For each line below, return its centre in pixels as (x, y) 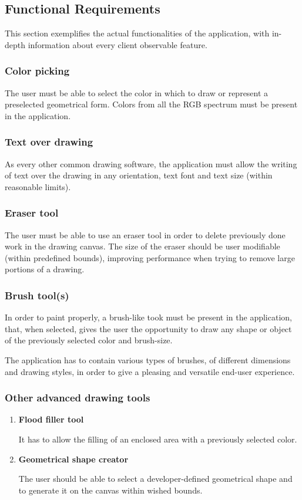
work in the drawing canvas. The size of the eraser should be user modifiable (142, 246)
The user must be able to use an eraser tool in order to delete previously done (145, 234)
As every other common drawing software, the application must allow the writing (151, 163)
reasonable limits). (38, 186)
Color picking (37, 71)
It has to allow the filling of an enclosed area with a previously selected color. (158, 439)
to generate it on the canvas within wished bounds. (110, 490)
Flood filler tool (51, 419)
